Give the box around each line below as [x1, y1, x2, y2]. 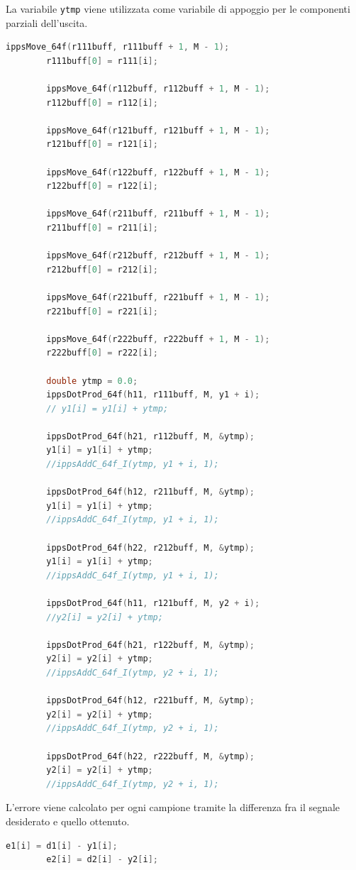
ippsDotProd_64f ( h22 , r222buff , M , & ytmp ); [46, 751, 255, 761]
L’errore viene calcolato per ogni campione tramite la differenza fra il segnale [6, 800, 340, 815]
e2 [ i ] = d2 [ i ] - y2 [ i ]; [46, 854, 158, 865]
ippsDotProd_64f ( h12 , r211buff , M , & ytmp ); [46, 487, 255, 497]
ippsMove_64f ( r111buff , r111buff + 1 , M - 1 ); [6, 42, 230, 53]
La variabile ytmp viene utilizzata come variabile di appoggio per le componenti [6, 1, 350, 16]
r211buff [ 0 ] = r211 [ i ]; [46, 222, 158, 233]
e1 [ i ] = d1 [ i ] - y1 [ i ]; [6, 840, 118, 851]
